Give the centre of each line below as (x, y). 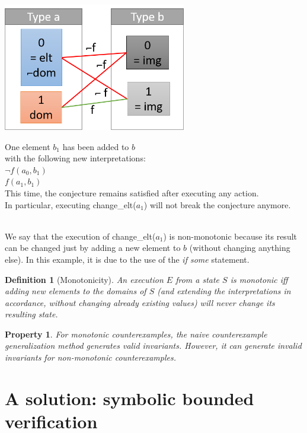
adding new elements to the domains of (76, 291)
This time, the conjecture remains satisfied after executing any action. (132, 192)
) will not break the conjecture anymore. (217, 204)
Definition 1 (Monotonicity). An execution (84, 279)
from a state (198, 279)
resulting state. (31, 314)
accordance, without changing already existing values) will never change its (140, 302)
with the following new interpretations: (75, 158)
